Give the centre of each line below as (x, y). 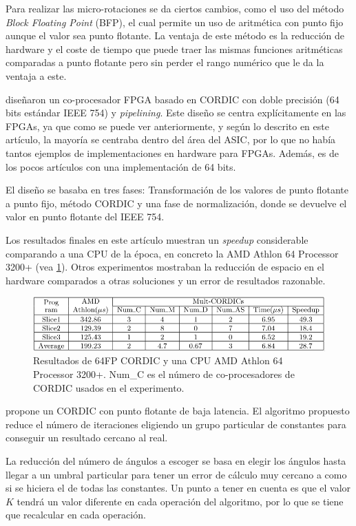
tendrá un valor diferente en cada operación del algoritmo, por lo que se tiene (180, 501)
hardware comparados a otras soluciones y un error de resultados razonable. (166, 280)
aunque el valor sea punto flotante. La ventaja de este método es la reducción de (175, 35)
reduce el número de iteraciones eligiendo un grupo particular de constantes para (176, 424)
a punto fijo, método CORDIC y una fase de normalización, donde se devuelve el (176, 203)
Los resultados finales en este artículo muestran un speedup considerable (157, 239)
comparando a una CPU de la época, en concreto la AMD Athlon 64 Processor (172, 253)
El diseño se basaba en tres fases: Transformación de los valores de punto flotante (177, 190)
